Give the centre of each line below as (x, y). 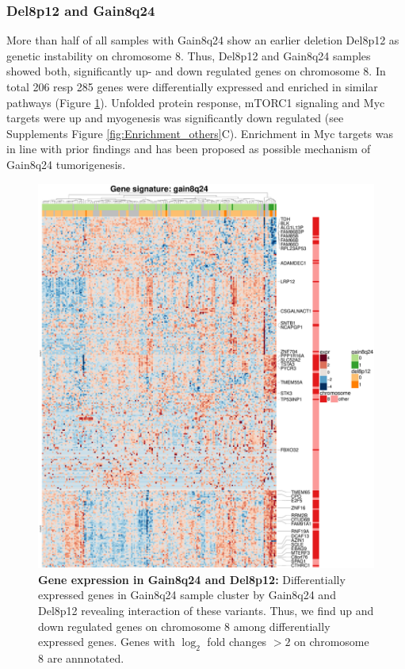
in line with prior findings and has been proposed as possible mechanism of (189, 149)
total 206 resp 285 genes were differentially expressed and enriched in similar (192, 87)
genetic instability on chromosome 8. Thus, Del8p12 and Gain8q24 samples (189, 55)
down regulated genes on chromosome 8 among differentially (184, 626)
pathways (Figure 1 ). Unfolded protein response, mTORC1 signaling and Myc (196, 102)
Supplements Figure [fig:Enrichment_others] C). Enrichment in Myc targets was (200, 133)
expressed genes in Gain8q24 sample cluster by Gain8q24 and (187, 595)
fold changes (237, 642)
